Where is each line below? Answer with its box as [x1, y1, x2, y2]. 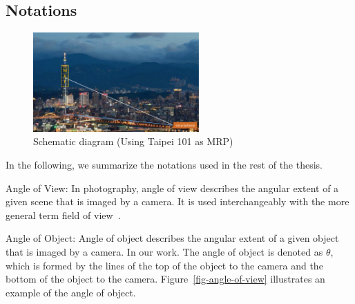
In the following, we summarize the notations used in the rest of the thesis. [6, 158, 323, 172]
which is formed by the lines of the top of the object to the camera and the [6, 258, 323, 272]
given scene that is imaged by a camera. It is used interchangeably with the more [6, 194, 349, 209]
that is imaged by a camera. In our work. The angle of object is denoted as [6, 245, 323, 259]
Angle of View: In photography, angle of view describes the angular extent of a [6, 180, 339, 195]
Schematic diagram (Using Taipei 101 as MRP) [33, 134, 233, 149]
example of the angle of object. [6, 285, 136, 299]
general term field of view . [6, 207, 121, 222]
